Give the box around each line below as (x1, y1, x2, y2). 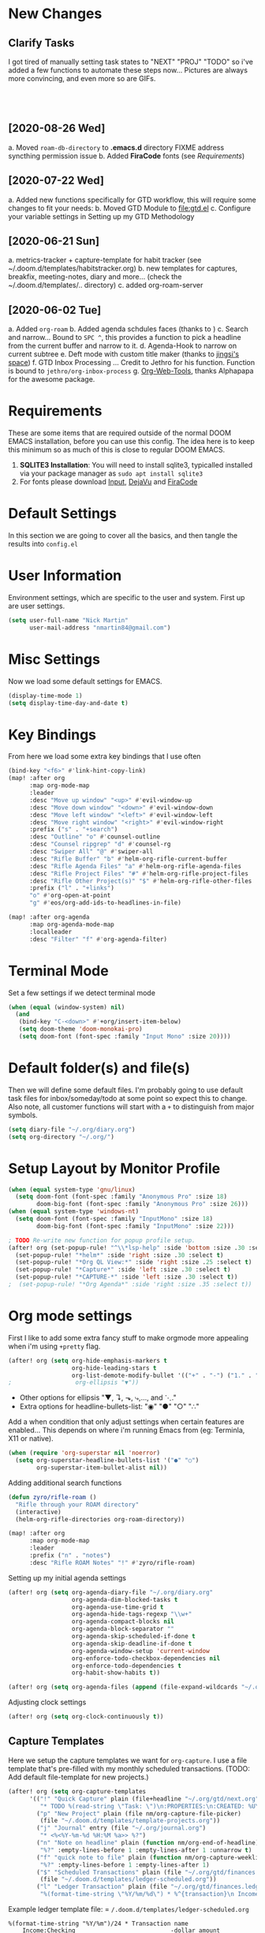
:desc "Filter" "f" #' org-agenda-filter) (28, 935, 168, 943)
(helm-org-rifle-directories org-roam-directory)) (15, 1515, 185, 1523)
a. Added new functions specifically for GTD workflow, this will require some (8, 195, 256, 204)
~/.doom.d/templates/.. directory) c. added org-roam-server (8, 281, 203, 290)
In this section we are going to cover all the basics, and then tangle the (8, 531, 238, 540)
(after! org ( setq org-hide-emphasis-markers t (8, 1356, 168, 1364)
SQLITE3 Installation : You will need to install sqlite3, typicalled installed (19, 461, 253, 470)
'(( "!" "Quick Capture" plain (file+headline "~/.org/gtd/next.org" (28, 1795, 259, 1803)
